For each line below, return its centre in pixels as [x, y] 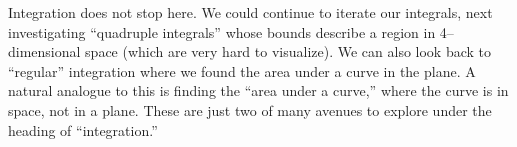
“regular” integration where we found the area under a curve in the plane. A [242, 70]
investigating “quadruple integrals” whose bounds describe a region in [222, 31]
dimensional [44, 51]
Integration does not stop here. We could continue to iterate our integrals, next [250, 12]
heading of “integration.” [83, 129]
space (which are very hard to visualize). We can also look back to [288, 51]
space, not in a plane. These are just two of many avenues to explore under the [250, 109]
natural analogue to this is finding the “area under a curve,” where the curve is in [258, 90]
